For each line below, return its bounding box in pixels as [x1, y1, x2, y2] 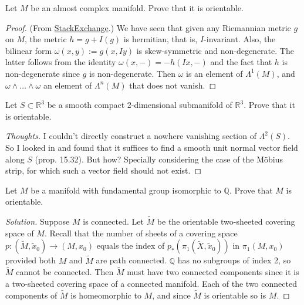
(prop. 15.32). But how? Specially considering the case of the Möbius [35, 152, 283, 165]
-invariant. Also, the [204, 33, 276, 45]
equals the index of [96, 239, 165, 252]
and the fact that [210, 56, 272, 68]
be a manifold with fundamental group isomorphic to [31, 184, 221, 196]
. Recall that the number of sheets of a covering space [44, 226, 238, 239]
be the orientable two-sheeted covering [157, 215, 295, 228]
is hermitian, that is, [123, 33, 198, 45]
